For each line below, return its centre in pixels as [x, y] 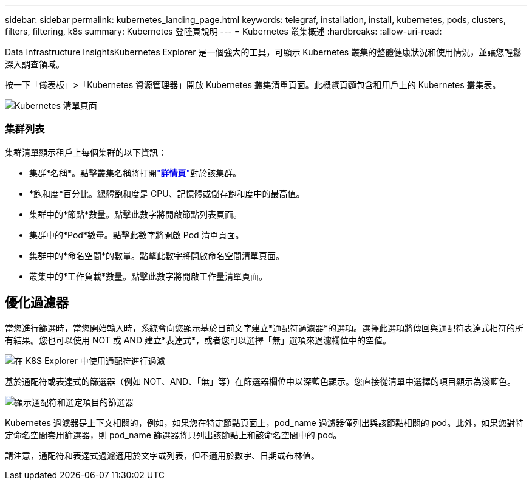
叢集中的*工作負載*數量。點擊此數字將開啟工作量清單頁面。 [148, 276]
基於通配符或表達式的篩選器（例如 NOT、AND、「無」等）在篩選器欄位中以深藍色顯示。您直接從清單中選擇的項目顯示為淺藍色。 [261, 381]
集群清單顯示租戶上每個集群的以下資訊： [86, 152]
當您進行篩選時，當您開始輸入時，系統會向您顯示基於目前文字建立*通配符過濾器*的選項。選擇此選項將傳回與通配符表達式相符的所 [264, 328]
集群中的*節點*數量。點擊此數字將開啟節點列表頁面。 [136, 214]
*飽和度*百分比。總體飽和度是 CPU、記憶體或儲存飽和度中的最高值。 [167, 193]
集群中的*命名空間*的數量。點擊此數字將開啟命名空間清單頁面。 [157, 255]
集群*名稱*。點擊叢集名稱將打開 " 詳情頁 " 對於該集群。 [135, 173]
